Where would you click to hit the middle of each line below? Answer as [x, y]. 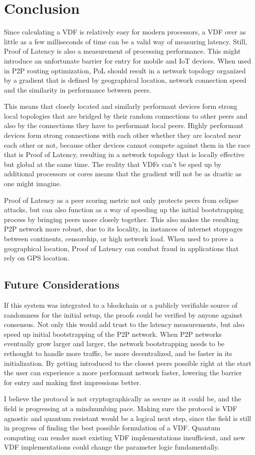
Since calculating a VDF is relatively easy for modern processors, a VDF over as [125, 32]
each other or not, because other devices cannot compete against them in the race [127, 145]
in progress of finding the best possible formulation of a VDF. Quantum [112, 428]
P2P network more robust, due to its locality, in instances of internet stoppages [123, 229]
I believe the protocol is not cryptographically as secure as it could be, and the [123, 399]
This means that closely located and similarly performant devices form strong [121, 106]
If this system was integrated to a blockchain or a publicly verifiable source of [121, 305]
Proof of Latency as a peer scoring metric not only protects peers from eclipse [121, 200]
